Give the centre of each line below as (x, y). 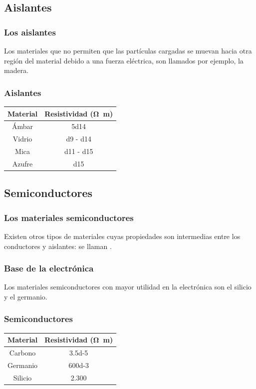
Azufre (22, 163)
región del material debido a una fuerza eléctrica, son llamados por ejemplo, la (124, 60)
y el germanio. (26, 296)
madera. (16, 70)
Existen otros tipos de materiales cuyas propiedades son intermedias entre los (122, 236)
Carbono (22, 353)
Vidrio (22, 139)
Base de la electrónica (49, 268)
